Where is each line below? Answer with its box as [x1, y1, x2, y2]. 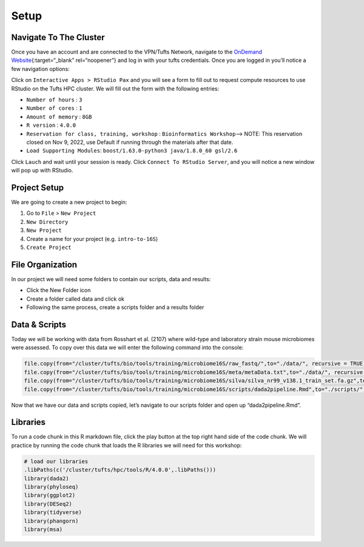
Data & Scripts [11, 319, 67, 330]
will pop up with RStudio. [11, 167, 73, 174]
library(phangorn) [24, 517, 79, 525]
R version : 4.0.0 [26, 121, 76, 129]
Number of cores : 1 [26, 104, 83, 112]
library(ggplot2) [24, 492, 76, 499]
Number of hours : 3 [26, 96, 83, 103]
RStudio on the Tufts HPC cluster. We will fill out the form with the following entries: [11, 85, 220, 92]
